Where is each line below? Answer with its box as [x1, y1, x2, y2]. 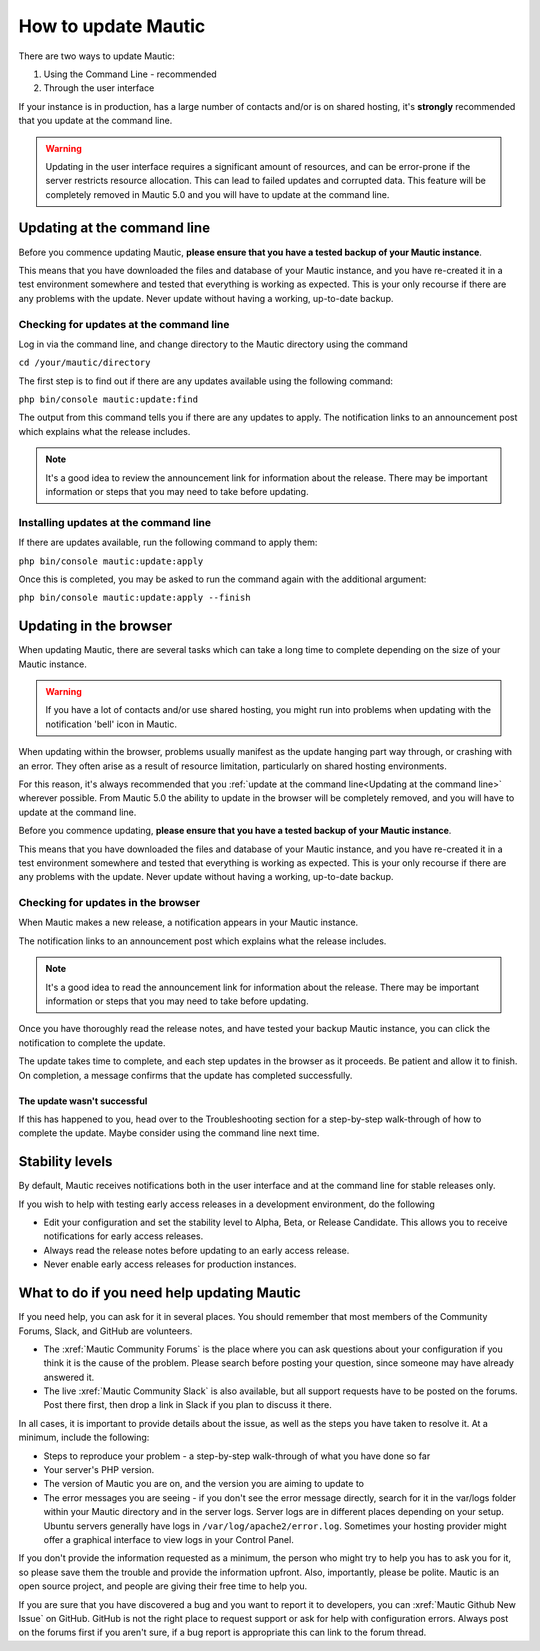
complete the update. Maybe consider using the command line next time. [18, 1127, 320, 1139]
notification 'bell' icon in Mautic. [45, 718, 178, 730]
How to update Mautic [18, 15, 206, 37]
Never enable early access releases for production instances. [43, 1258, 297, 1270]
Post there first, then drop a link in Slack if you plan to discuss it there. [43, 1399, 332, 1411]
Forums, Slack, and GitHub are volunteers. [18, 1325, 193, 1337]
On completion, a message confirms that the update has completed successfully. [18, 1069, 353, 1081]
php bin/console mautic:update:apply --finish [18, 592, 251, 604]
